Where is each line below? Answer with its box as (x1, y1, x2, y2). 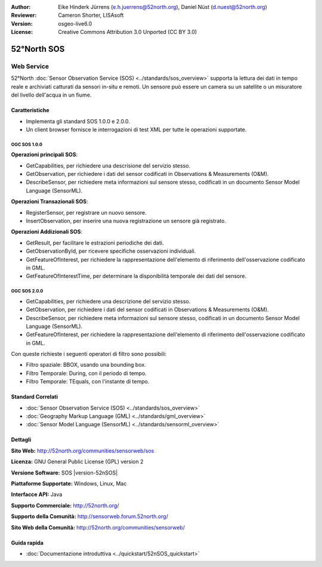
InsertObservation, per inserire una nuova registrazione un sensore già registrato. (26, 218, 227, 224)
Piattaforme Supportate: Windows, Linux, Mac (11, 480, 127, 487)
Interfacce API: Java (11, 491, 63, 498)
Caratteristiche (11, 107, 50, 114)
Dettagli (11, 436, 32, 444)
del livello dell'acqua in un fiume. (11, 91, 92, 98)
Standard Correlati (11, 394, 58, 401)
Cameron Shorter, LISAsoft (58, 12, 124, 19)
